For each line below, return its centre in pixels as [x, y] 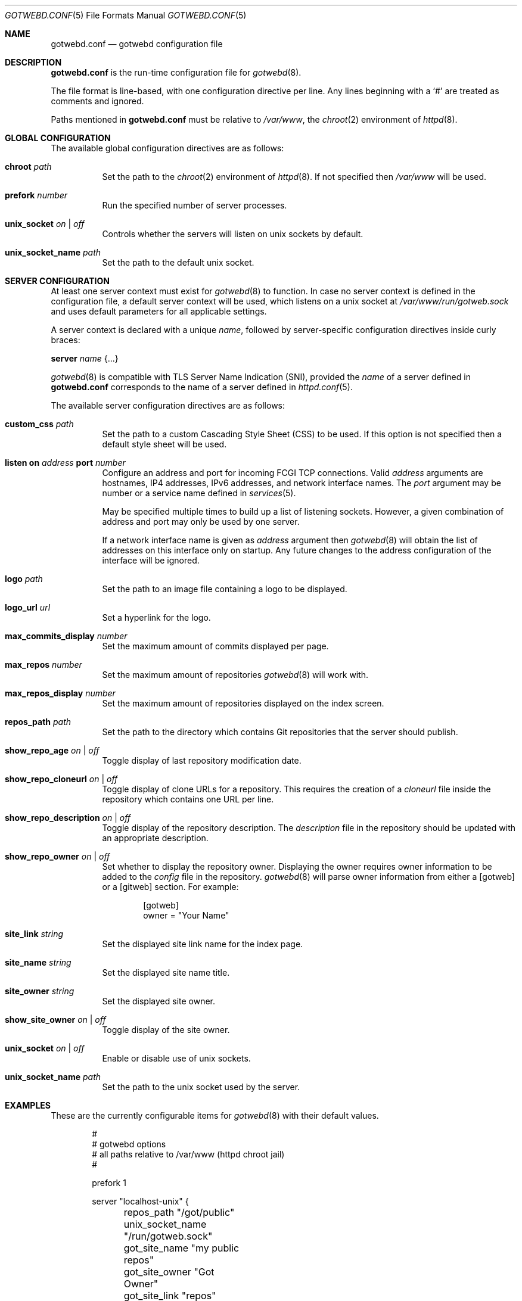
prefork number [36, 195]
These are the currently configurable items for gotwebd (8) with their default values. [215, 1115]
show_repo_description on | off [68, 818]
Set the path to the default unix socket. [178, 262]
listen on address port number [65, 463]
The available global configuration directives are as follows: [167, 148]
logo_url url [28, 607]
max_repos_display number [60, 693]
